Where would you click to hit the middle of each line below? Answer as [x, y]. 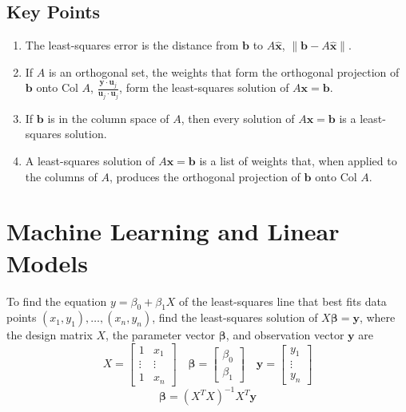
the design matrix [50, 335]
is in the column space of [108, 118]
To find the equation [57, 301]
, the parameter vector [161, 335]
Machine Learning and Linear [173, 231]
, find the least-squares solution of [235, 317]
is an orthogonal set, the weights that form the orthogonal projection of [224, 71]
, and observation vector [285, 335]
